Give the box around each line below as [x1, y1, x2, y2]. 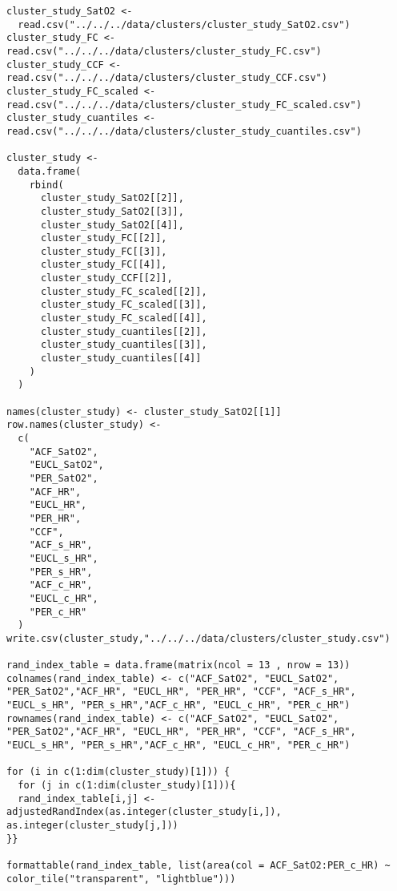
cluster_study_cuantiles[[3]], [40, 339, 207, 351]
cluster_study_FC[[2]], [40, 232, 167, 244]
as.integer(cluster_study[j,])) [6, 820, 178, 832]
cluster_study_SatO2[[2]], [40, 192, 184, 204]
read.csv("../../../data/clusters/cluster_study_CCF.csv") [6, 72, 327, 84]
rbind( [29, 179, 64, 191]
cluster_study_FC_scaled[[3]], [40, 299, 207, 311]
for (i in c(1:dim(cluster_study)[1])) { [6, 766, 231, 778]
